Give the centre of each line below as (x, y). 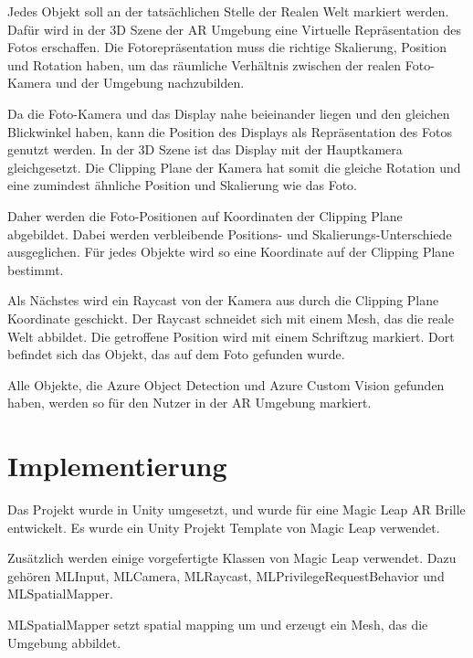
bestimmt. (36, 269)
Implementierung (117, 466)
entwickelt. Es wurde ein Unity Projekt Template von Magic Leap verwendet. (224, 527)
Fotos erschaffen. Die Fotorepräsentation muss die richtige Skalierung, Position (227, 47)
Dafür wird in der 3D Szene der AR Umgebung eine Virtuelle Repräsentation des (234, 29)
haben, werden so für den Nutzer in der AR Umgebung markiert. (189, 403)
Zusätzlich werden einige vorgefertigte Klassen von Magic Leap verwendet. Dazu (232, 558)
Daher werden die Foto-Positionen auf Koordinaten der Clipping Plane (205, 215)
